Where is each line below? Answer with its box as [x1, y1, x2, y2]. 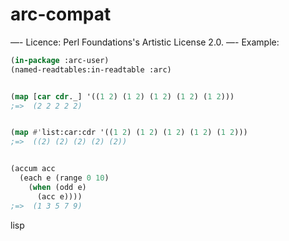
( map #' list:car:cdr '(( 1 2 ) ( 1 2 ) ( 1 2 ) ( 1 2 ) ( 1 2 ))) [10, 128, 248, 138]
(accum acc [10, 164, 56, 174]
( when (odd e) [28, 182, 87, 192]
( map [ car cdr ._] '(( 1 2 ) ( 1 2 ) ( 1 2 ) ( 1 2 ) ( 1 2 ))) [10, 91, 235, 102]
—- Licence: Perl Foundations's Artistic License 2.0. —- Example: [10, 36, 280, 48]
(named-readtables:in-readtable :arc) [10, 64, 172, 75]
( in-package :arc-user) [10, 55, 110, 65]
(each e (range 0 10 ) [19, 173, 110, 183]
